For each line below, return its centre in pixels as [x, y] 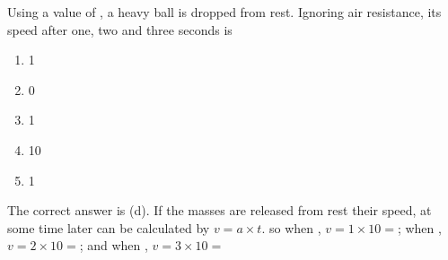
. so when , [291, 227]
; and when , [114, 245]
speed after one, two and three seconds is [120, 29]
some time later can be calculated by [109, 227]
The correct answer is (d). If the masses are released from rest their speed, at [220, 210]
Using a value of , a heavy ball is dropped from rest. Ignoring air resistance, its [224, 12]
